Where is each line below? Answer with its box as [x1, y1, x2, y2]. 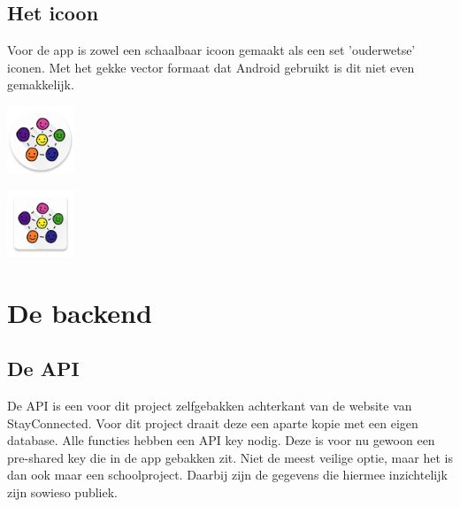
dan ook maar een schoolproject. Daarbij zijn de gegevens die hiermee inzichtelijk [7, 465, 448, 484]
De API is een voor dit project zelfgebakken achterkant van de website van [7, 396, 412, 414]
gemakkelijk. [7, 75, 74, 94]
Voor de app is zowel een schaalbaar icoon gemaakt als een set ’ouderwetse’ [7, 41, 416, 59]
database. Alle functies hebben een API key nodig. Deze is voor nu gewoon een [7, 431, 435, 449]
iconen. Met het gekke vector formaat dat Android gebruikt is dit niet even [7, 58, 415, 76]
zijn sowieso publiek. [7, 482, 118, 501]
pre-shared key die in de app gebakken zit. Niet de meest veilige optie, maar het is [7, 448, 453, 466]
